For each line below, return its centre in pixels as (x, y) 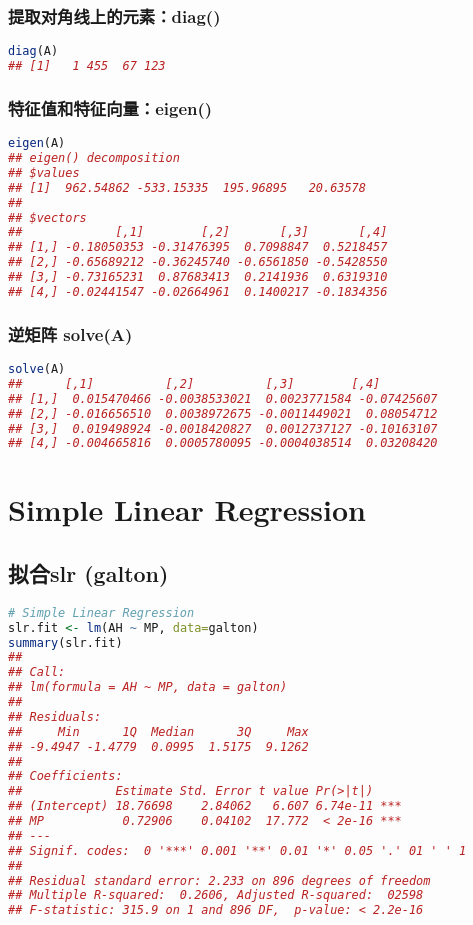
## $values (44, 172)
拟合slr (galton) (88, 573)
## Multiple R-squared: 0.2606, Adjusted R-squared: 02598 (216, 895)
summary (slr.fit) (65, 642)
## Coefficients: (65, 776)
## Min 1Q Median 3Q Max (158, 731)
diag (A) (33, 51)
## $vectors (47, 217)
